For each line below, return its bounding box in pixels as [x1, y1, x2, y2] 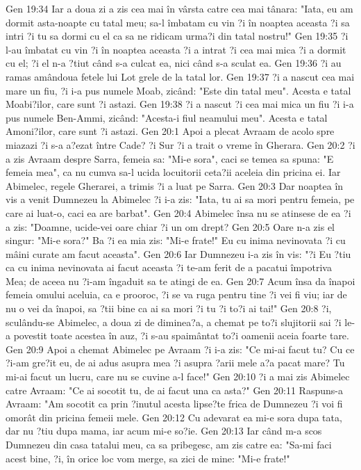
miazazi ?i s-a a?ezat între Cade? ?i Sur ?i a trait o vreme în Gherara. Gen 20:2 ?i [6, 137, 355, 152]
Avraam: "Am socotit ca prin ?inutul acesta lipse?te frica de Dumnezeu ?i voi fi [6, 396, 343, 411]
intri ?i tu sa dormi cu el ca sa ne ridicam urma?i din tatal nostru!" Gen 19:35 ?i [6, 29, 349, 43]
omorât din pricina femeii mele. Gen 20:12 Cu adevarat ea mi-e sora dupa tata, [6, 410, 342, 424]
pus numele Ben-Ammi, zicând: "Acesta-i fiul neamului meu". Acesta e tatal [6, 110, 328, 124]
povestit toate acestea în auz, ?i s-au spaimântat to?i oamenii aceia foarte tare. [13, 328, 349, 343]
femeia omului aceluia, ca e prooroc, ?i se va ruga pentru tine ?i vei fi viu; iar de [6, 287, 347, 302]
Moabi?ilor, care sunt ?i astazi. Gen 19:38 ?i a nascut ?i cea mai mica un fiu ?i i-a [6, 97, 354, 111]
